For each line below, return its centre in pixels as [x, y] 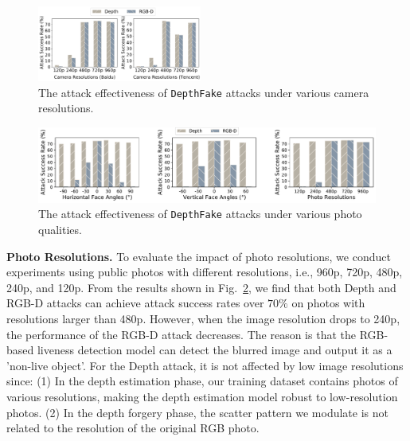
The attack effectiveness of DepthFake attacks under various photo [200, 214]
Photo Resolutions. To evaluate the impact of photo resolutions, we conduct [199, 256]
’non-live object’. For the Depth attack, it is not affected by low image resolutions [205, 365]
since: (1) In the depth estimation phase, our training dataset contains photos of [202, 381]
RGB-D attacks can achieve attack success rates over [135, 303]
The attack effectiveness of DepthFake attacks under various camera [204, 92]
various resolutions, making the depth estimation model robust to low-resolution [202, 397]
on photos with [328, 303]
